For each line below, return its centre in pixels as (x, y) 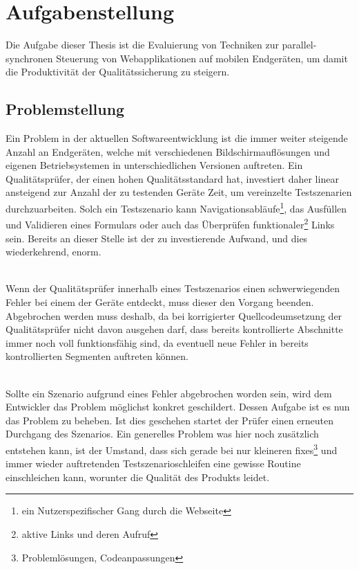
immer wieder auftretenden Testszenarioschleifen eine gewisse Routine (153, 463)
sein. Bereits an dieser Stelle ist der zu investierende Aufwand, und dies (157, 238)
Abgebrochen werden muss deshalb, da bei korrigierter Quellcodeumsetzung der (174, 315)
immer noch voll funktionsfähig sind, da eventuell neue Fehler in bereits (157, 342)
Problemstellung (65, 109)
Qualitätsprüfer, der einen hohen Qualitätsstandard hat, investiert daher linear (172, 178)
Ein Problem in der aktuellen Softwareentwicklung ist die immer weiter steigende (177, 138)
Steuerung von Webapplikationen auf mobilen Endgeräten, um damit (202, 58)
